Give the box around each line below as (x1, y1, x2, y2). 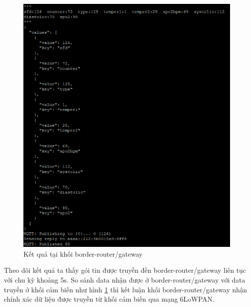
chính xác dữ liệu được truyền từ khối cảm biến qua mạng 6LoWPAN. (4, 294, 214, 304)
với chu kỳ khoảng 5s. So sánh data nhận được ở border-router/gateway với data (4, 275, 246, 285)
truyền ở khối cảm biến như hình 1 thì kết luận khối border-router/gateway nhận (4, 284, 247, 294)
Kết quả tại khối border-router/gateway (23, 248, 143, 259)
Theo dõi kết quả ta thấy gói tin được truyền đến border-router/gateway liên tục (4, 265, 246, 275)
